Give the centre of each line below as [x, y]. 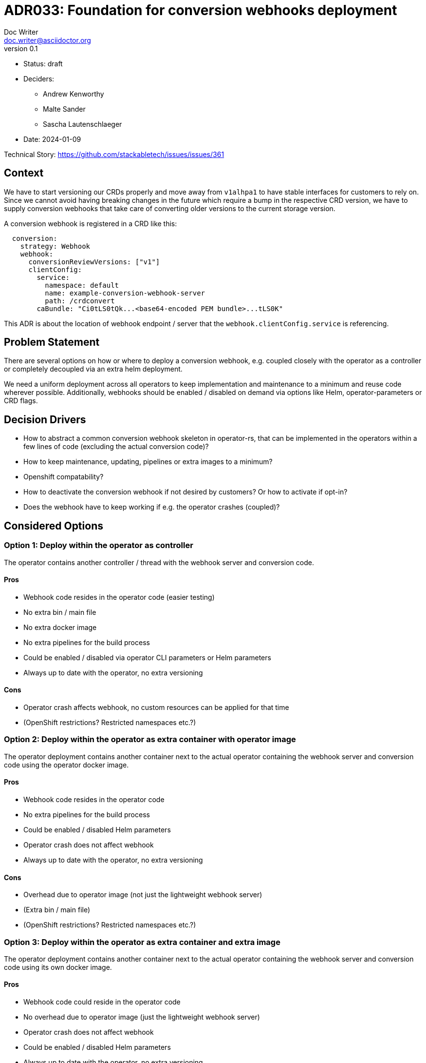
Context [24, 173]
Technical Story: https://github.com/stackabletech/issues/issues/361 [114, 154]
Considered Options [54, 526]
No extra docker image [60, 627]
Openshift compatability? [64, 477]
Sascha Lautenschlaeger [83, 124]
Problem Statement [52, 342]
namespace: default [82, 285]
